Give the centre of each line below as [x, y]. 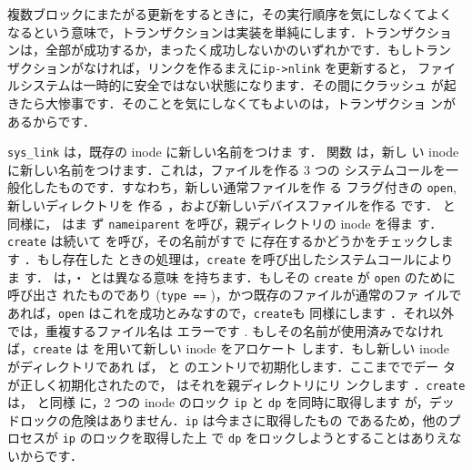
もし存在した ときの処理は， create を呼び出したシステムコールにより [245, 259]
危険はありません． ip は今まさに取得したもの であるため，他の [259, 419]
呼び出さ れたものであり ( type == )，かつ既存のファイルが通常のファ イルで [235, 295]
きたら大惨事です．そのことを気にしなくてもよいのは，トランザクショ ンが [231, 103]
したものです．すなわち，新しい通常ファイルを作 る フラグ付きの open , [244, 187]
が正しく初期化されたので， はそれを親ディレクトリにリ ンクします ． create [236, 384]
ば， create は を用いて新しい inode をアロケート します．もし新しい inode [229, 348]
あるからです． [52, 121]
